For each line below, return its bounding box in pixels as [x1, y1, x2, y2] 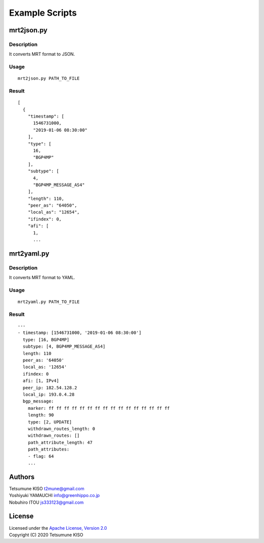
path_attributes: [27, 447, 69, 452]
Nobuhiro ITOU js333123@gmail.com [9, 499, 84, 505]
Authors [9, 472, 35, 481]
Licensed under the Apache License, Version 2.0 [9, 525, 107, 531]
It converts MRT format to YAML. [9, 275, 75, 281]
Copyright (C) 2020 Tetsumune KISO [9, 532, 84, 538]
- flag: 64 [27, 453, 54, 459]
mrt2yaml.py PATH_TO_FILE [18, 299, 80, 305]
